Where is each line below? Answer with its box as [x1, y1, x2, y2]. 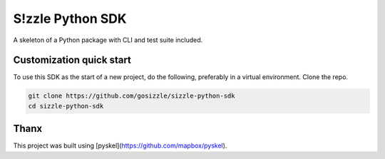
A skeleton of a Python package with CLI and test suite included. [13, 36, 203, 44]
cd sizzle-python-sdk [28, 102, 104, 110]
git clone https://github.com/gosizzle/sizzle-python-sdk [28, 92, 235, 100]
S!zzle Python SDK [13, 11, 127, 26]
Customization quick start [13, 54, 132, 66]
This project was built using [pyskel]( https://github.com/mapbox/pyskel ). [13, 141, 227, 150]
